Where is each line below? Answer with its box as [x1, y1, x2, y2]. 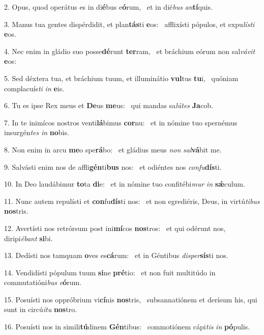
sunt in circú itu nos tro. [4, 304, 77, 315]
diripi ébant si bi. [4, 233, 53, 243]
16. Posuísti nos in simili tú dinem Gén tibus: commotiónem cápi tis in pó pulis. [4, 321, 250, 332]
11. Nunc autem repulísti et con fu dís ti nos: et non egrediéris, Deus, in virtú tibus [4, 195, 260, 206]
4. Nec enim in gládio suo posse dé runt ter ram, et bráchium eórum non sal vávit [4, 45, 255, 56]
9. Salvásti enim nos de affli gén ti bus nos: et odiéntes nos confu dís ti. [4, 161, 222, 172]
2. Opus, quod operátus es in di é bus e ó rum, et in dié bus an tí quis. [4, 2, 213, 12]
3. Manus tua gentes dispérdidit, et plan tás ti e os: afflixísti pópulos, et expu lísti [4, 18, 255, 29]
